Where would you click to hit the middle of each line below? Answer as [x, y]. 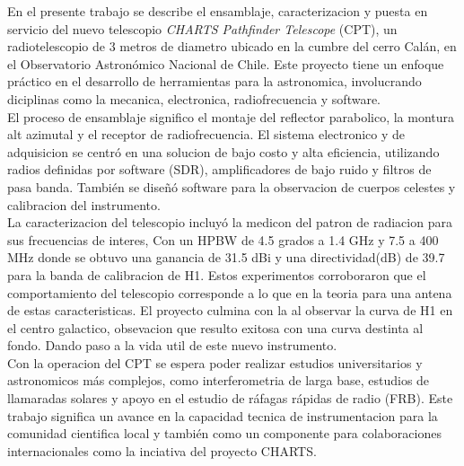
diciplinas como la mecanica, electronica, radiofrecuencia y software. [194, 98]
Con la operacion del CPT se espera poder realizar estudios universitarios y [215, 362]
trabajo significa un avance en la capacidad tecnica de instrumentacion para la [223, 415]
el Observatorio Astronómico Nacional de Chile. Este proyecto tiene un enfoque [226, 63]
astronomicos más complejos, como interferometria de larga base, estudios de [219, 380]
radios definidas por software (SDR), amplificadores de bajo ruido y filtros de [219, 169]
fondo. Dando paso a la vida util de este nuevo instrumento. [172, 345]
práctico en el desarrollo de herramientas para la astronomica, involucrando [214, 81]
